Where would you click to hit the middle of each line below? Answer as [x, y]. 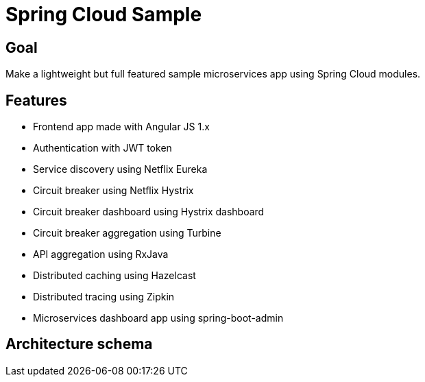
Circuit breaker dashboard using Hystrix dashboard [149, 212]
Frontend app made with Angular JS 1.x [121, 127]
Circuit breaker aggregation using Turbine [127, 233]
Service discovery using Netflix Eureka [120, 169]
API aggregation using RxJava [101, 254]
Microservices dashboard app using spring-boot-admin [158, 318]
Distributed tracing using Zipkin [104, 297]
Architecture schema [79, 344]
